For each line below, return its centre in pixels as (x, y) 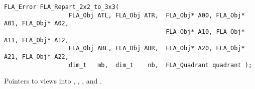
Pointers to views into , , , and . (53, 81)
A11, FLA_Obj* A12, (36, 40)
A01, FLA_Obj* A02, (36, 24)
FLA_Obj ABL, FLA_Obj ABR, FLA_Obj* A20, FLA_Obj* (157, 48)
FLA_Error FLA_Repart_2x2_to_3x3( (62, 7)
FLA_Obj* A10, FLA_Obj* (205, 32)
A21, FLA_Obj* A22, (36, 56)
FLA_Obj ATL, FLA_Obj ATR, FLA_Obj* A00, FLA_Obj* (157, 15)
